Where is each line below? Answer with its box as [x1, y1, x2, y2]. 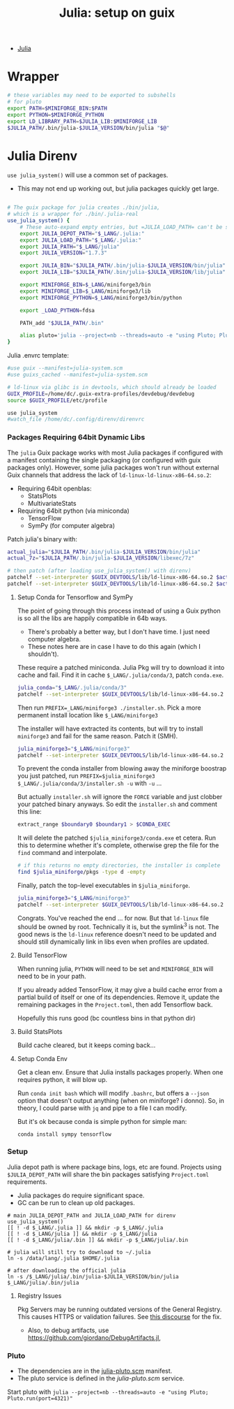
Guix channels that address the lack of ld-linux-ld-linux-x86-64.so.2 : [7, 470, 212, 479]
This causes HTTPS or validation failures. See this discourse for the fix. [17, 1312, 222, 1321]
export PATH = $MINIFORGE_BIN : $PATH [7, 105, 108, 112]
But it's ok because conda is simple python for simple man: [17, 1117, 187, 1125]
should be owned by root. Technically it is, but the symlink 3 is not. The [17, 921, 219, 930]
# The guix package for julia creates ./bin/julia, [7, 204, 160, 211]
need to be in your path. [17, 972, 86, 980]
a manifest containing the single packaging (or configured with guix [7, 455, 201, 464]
